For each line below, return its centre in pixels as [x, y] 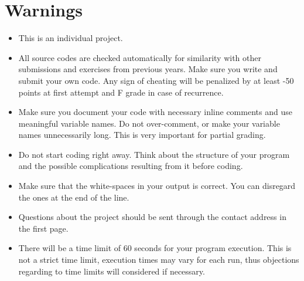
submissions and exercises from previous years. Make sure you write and [148, 69]
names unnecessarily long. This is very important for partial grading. [142, 135]
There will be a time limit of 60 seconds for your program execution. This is [155, 248]
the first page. [43, 228]
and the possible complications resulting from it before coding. [131, 166]
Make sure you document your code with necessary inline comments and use [155, 112]
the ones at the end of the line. [74, 197]
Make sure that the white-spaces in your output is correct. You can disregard [157, 186]
